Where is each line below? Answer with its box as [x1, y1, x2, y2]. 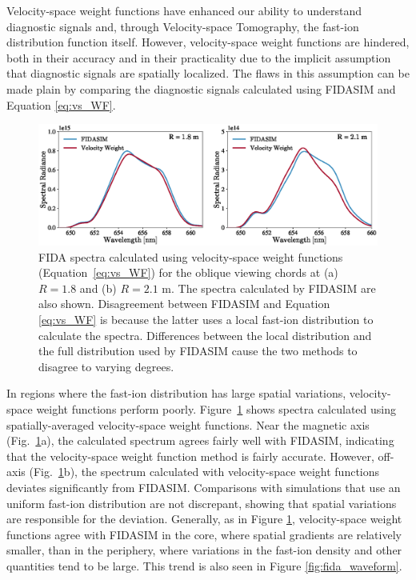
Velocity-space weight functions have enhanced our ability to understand [6, 2, 362, 18]
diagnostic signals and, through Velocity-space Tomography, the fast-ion [6, 18, 359, 34]
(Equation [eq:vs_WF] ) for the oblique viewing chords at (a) [38, 264, 338, 281]
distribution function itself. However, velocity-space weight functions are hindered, [6, 34, 410, 50]
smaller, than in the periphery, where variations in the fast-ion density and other [6, 542, 402, 558]
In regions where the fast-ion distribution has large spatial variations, [6, 385, 346, 402]
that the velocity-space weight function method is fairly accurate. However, [6, 447, 374, 464]
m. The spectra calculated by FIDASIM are [162, 279, 376, 296]
